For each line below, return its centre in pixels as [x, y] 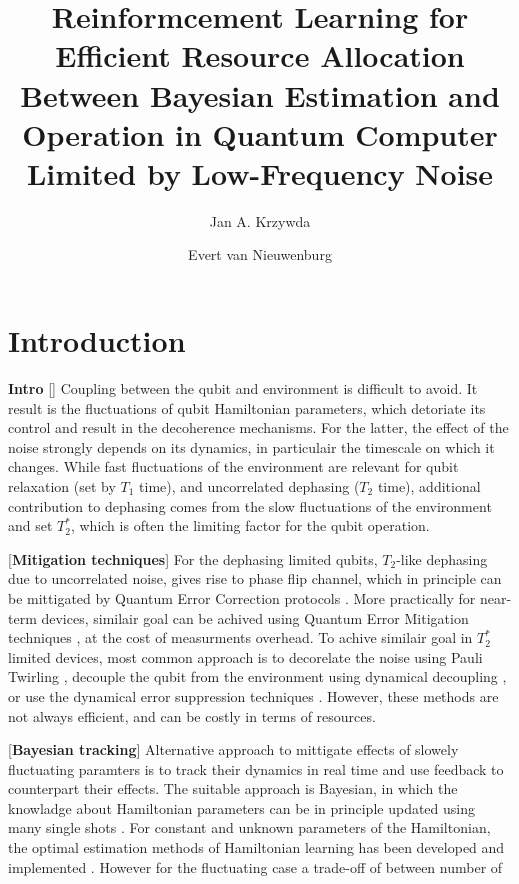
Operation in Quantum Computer [260, 133]
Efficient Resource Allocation [260, 55]
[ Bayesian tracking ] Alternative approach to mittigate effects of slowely [233, 749]
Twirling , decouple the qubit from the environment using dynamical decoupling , [257, 676]
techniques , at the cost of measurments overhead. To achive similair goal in [240, 637]
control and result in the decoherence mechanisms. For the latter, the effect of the [258, 427]
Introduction [97, 340]
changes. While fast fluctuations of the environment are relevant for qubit [233, 466]
